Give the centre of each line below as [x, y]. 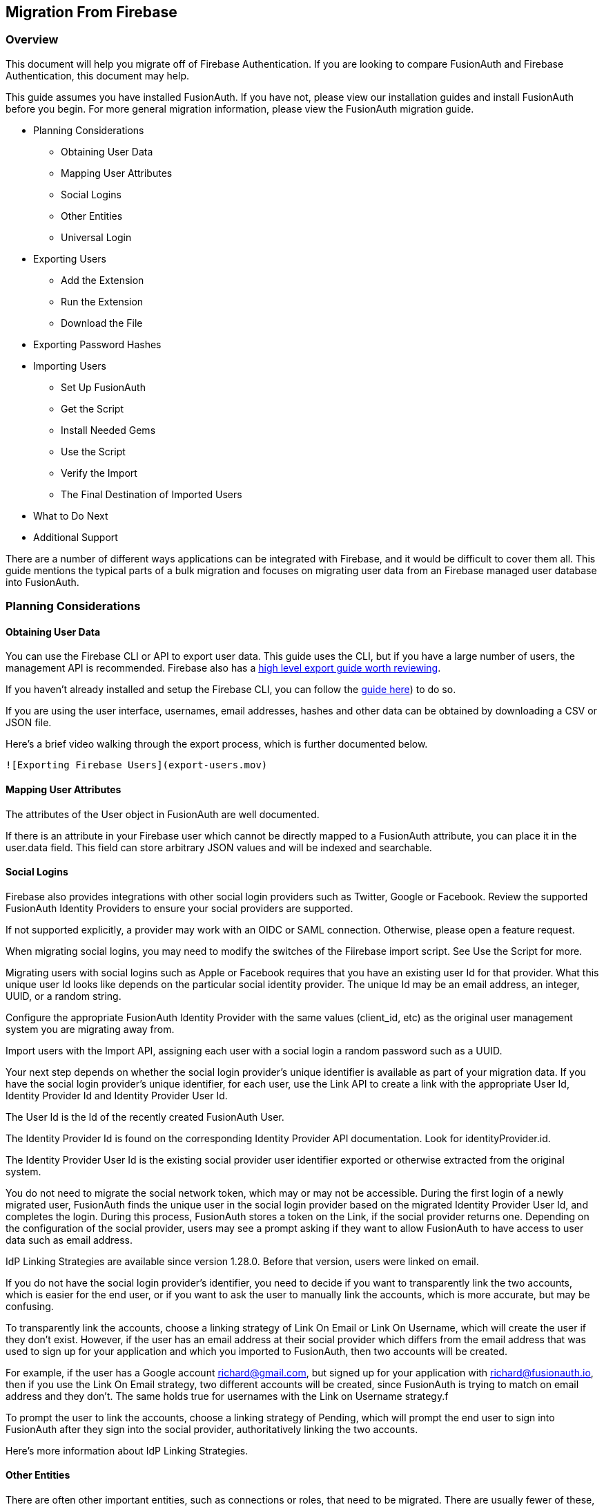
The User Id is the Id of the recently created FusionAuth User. [145, 1117]
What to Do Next [71, 515]
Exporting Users [70, 258]
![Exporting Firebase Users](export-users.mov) [137, 765]
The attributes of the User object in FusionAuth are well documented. [163, 814]
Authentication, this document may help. [97, 75]
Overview [32, 40]
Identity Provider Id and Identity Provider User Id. [117, 1095]
